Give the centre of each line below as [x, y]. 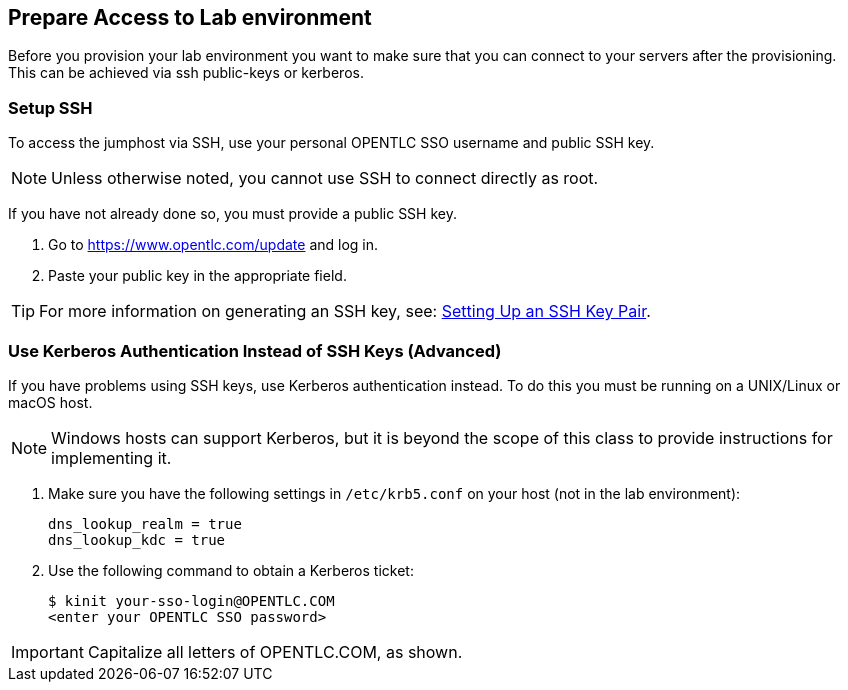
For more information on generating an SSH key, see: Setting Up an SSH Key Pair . [345, 311]
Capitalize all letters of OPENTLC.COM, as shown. [275, 651]
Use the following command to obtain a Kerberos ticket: [231, 570]
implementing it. [111, 457]
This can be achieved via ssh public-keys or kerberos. [186, 73]
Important [47, 651]
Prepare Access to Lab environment [190, 17]
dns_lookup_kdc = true [137, 539]
